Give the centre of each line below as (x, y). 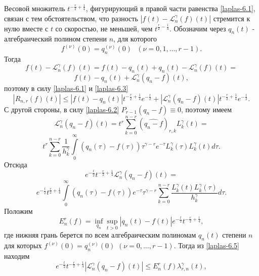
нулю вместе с (26, 28)
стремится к (232, 18)
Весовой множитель (35, 8)
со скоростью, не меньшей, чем (104, 28)
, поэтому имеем (207, 109)
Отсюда (16, 164)
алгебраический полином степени (55, 39)
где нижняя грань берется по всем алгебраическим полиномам (100, 235)
